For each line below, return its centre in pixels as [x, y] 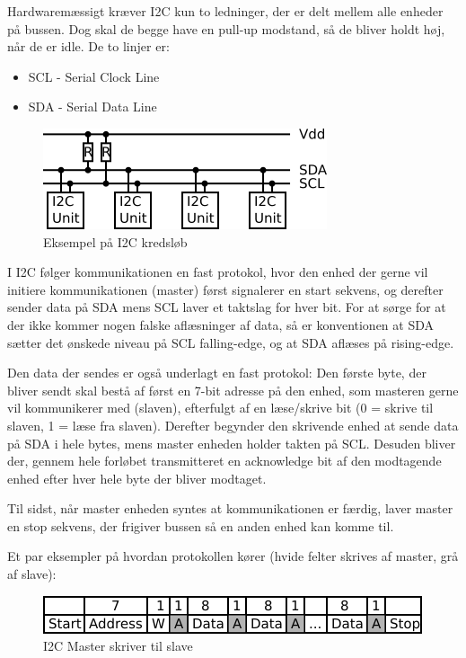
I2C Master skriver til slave [118, 646]
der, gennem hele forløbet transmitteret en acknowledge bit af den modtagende [224, 461]
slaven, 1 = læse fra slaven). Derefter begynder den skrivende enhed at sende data [233, 425]
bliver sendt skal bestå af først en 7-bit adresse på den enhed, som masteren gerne [233, 390]
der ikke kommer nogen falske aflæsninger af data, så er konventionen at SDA [221, 324]
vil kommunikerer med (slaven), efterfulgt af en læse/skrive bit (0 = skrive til [220, 408]
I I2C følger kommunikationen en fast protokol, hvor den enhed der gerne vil [218, 272]
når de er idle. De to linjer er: [88, 46]
